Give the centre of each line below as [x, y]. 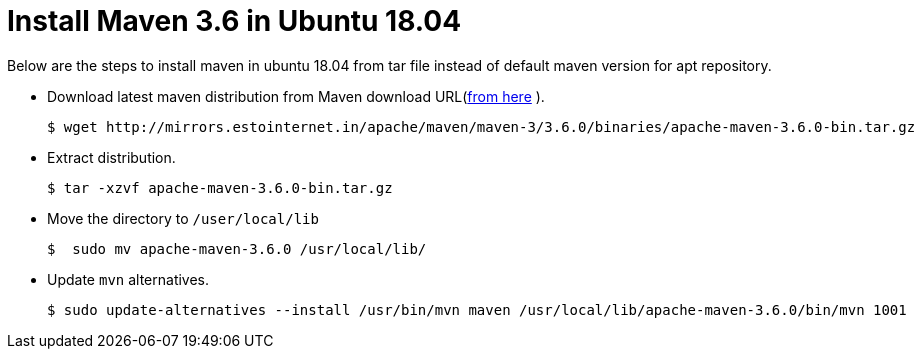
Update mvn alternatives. [128, 279]
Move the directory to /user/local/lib [183, 218]
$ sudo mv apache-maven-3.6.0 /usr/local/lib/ [237, 248]
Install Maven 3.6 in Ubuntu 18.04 [234, 21]
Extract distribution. [111, 157]
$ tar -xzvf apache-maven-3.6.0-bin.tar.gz [220, 187]
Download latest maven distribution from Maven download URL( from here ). [296, 96]
